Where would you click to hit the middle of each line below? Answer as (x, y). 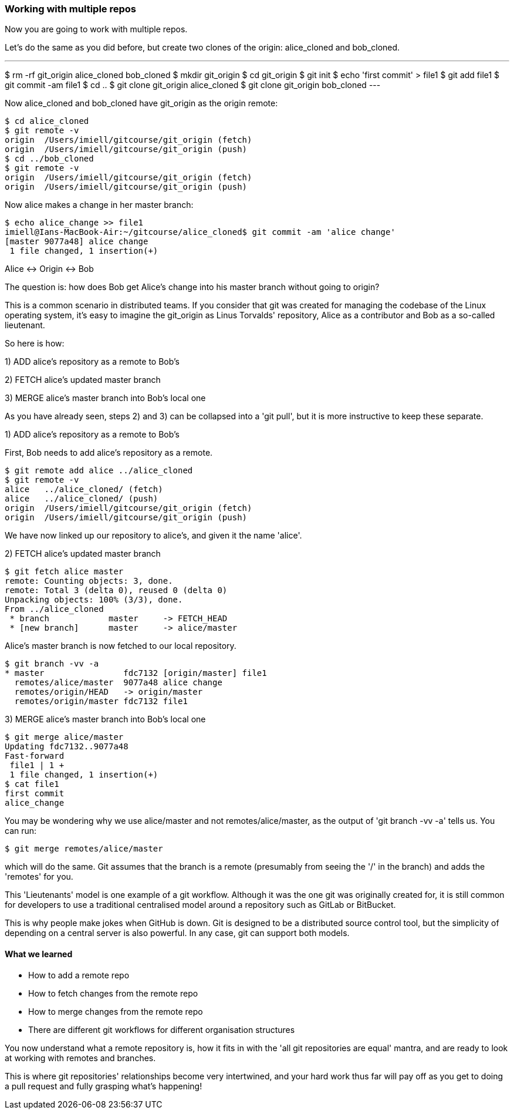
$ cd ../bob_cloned (49, 159)
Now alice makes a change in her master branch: (99, 205)
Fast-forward (35, 756)
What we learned (39, 954)
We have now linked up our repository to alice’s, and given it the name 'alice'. (153, 536)
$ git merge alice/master (64, 737)
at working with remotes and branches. (80, 1058)
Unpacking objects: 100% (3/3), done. (94, 600)
